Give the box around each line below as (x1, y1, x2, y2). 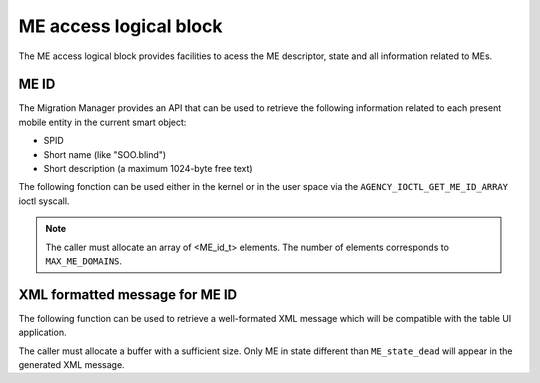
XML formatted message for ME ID (18, 286, 238, 303)
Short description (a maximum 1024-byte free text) (43, 163, 254, 175)
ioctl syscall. (18, 195, 70, 207)
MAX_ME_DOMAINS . (45, 255, 123, 267)
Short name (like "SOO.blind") (43, 148, 167, 160)
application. (18, 326, 67, 339)
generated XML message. (18, 359, 125, 371)
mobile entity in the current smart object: (18, 116, 187, 128)
